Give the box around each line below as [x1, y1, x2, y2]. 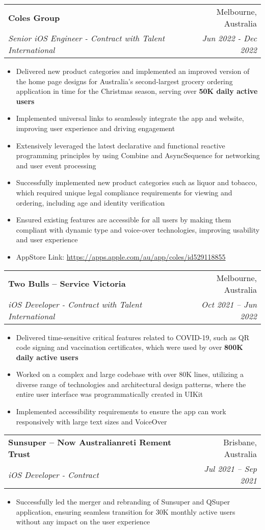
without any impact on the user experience [16, 516, 150, 527]
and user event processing [16, 160, 96, 170]
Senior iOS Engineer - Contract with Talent [8, 32, 165, 44]
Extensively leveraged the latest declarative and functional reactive [16, 140, 225, 150]
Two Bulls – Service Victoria [8, 277, 126, 289]
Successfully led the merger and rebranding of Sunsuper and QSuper [16, 496, 230, 507]
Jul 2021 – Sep [204, 463, 257, 475]
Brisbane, [223, 436, 257, 448]
